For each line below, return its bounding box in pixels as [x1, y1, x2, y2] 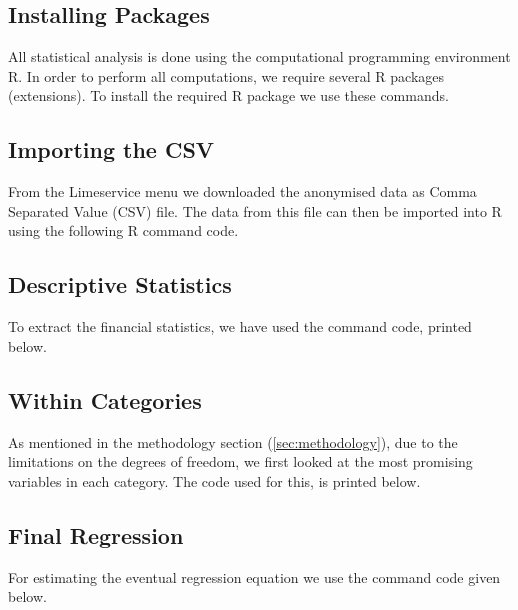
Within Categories [8, 384, 202, 415]
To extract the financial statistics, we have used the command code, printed [8, 316, 472, 337]
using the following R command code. [8, 220, 239, 241]
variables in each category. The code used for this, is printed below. [8, 470, 421, 491]
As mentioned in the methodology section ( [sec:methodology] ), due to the [8, 431, 458, 452]
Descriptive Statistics [8, 269, 232, 300]
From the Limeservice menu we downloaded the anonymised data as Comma [8, 181, 477, 202]
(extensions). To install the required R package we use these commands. [8, 85, 449, 106]
